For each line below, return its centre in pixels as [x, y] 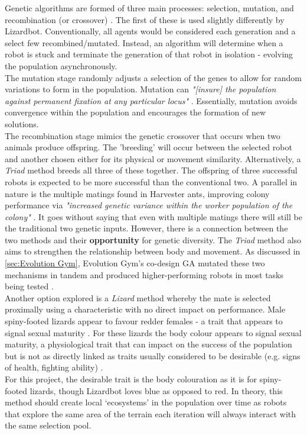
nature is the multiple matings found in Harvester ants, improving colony [137, 193]
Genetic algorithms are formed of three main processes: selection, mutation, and [149, 8]
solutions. [22, 123]
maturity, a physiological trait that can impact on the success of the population [148, 344]
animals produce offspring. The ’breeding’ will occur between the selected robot [148, 147]
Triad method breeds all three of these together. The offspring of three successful [151, 170]
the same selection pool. [48, 425]
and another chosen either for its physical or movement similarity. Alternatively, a [153, 158]
